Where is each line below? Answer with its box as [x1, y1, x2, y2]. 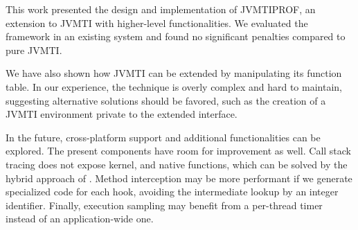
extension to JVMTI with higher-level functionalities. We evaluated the [6, 15, 308, 30]
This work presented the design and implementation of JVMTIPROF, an [6, 2, 316, 16]
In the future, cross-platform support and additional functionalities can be [6, 130, 321, 144]
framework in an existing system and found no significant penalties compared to [6, 29, 346, 44]
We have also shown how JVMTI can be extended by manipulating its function [6, 66, 342, 80]
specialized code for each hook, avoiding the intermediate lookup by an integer [6, 184, 339, 199]
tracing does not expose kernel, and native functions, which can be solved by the [6, 157, 348, 171]
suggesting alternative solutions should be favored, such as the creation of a [6, 93, 326, 107]
